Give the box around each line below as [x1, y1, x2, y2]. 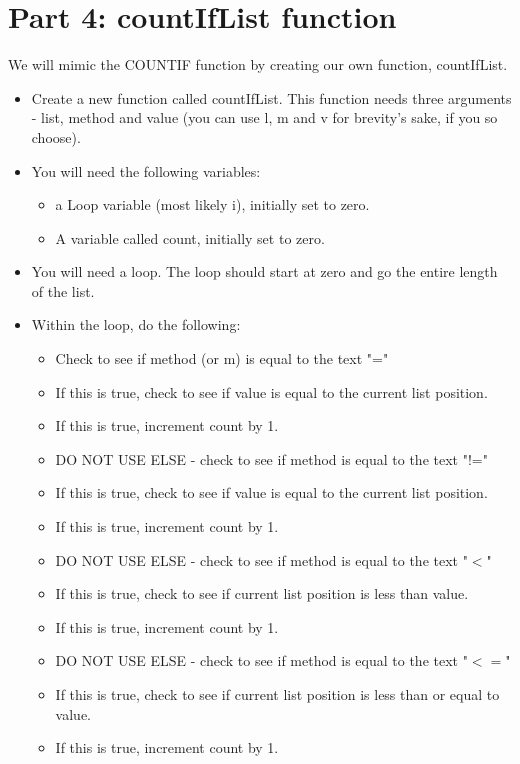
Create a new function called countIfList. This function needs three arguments [31, 87, 512, 108]
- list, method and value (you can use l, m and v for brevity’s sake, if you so [31, 107, 498, 128]
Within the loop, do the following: [31, 314, 241, 335]
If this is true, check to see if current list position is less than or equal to [55, 684, 500, 704]
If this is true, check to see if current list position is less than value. [55, 583, 469, 604]
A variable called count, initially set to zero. [55, 227, 325, 248]
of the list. [31, 280, 95, 301]
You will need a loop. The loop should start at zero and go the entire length [31, 261, 498, 282]
